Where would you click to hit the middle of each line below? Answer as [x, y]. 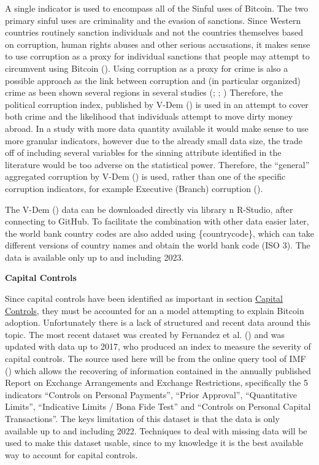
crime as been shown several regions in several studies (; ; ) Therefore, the [144, 92]
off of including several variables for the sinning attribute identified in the [143, 152]
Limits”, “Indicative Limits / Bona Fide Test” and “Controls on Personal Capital [158, 406]
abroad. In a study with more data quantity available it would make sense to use [157, 128]
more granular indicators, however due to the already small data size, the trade [154, 140]
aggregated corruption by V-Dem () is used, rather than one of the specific [145, 176]
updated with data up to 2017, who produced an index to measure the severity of [158, 346]
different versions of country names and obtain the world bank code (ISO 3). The [158, 245]
